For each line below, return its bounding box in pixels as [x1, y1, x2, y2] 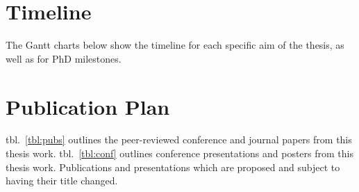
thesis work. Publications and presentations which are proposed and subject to [6, 159, 340, 174]
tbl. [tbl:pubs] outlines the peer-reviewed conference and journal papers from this [6, 132, 352, 147]
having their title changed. [6, 173, 118, 188]
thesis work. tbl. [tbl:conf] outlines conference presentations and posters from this [6, 146, 353, 161]
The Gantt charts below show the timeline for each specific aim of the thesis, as [6, 38, 344, 52]
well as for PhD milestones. [6, 51, 122, 65]
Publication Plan [6, 92, 170, 120]
